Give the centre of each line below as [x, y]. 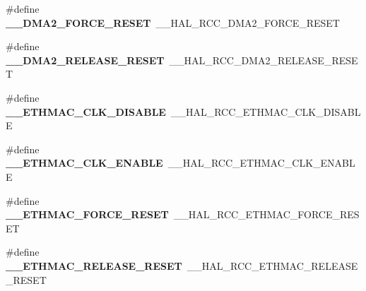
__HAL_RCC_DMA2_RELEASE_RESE [264, 60]
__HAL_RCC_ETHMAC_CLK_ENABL [261, 163]
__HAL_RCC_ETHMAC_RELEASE [272, 265]
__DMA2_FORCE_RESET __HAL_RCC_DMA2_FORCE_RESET [173, 22]
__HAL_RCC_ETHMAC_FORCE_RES [266, 214]
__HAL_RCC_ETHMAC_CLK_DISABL [266, 111]
